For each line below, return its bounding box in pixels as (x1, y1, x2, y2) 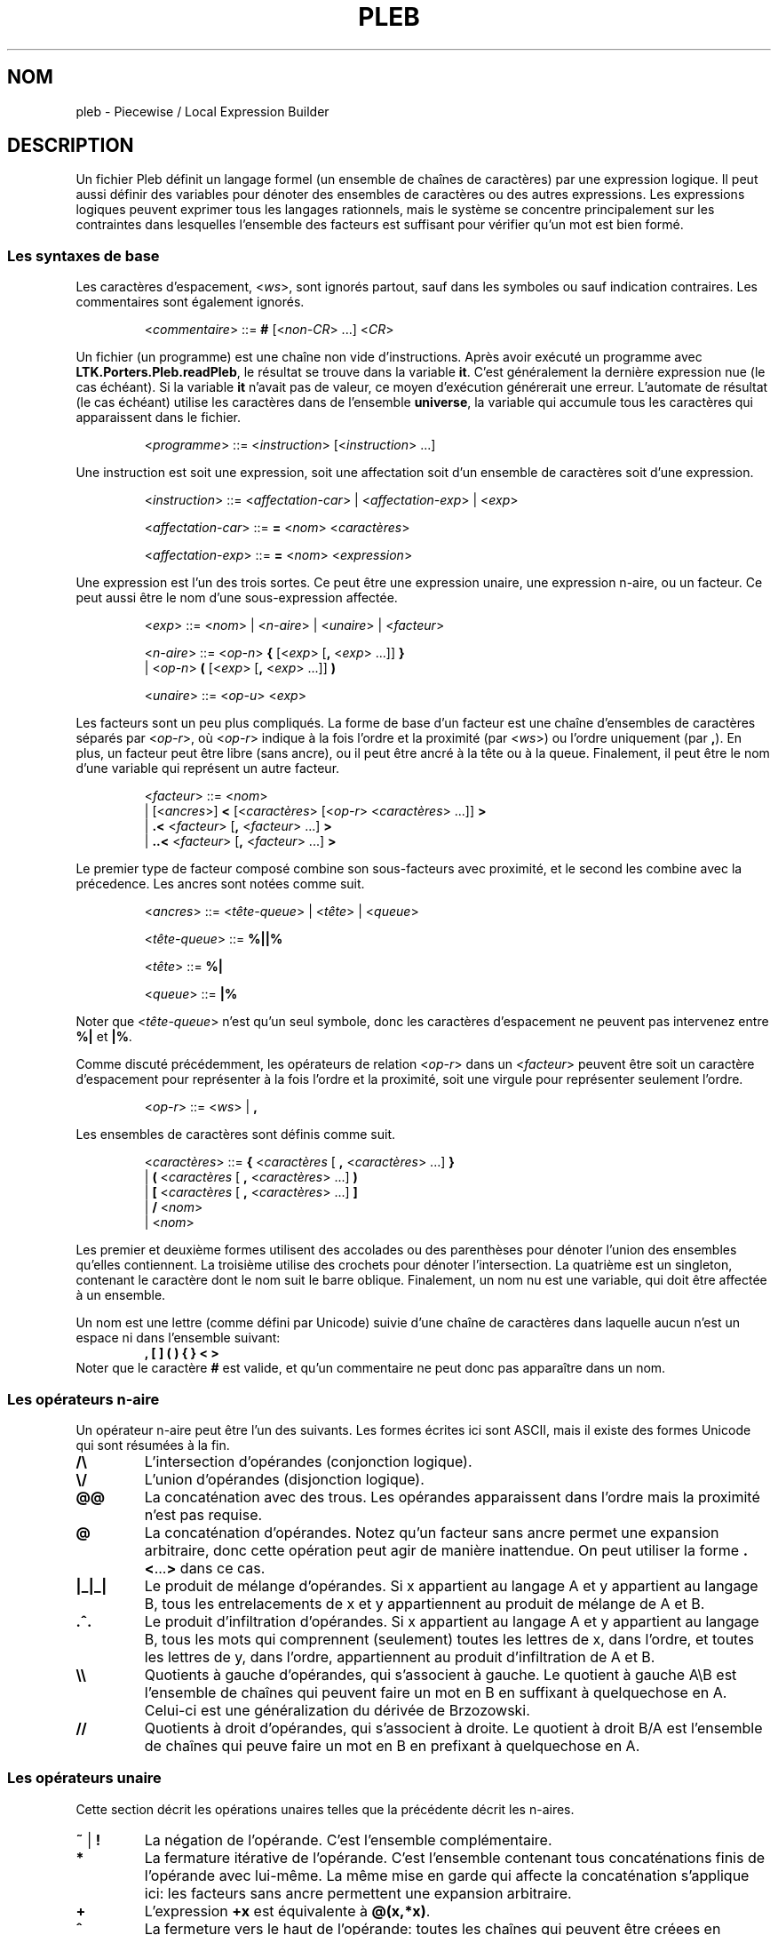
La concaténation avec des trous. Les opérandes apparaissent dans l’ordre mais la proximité (144, 1487, 760, 1506)
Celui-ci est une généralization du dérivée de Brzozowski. (144, 1700, 530, 1719)
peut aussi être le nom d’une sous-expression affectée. (75, 590, 398, 606)
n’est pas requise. (144, 1505, 263, 1524)
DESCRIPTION (7, 134, 134, 157)
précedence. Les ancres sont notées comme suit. (75, 876, 365, 892)
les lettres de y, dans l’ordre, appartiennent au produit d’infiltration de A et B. (144, 1647, 655, 1666)
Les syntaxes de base (7, 246, 160, 265)
